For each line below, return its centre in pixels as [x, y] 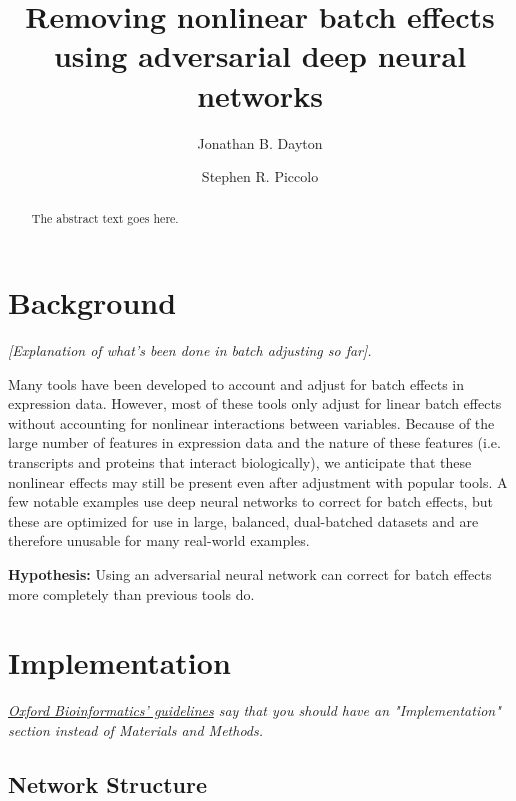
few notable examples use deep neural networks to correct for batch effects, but [251, 501]
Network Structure [108, 783]
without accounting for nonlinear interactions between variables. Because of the [251, 422]
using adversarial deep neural [260, 55]
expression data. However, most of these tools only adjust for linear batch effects [255, 403]
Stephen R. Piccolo [260, 176]
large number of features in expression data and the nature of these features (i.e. [254, 442]
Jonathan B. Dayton [260, 142]
